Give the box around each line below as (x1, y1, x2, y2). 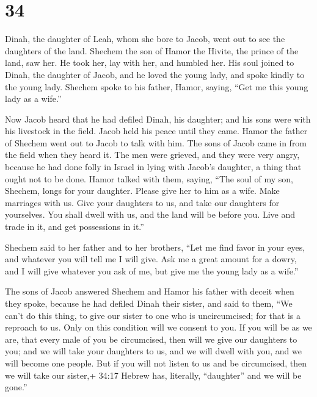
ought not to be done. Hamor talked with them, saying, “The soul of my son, (5, 172, 293, 185)
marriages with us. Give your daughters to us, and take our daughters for (5, 196, 280, 209)
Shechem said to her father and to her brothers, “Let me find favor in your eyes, (5, 240, 305, 253)
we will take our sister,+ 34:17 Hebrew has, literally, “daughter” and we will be (5, 368, 302, 381)
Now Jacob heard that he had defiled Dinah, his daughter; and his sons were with (5, 112, 311, 125)
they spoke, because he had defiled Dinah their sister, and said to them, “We (5, 297, 293, 309)
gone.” (5, 381, 27, 393)
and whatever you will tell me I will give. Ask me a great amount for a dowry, (5, 252, 297, 265)
